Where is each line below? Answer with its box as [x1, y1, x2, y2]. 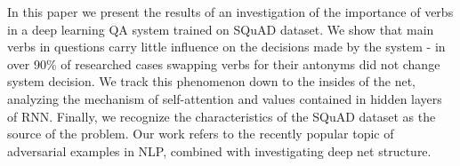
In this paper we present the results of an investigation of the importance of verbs [7, 3, 454, 20]
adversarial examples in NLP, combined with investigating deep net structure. [7, 141, 432, 160]
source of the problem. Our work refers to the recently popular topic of [7, 124, 394, 143]
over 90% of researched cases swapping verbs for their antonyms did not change [7, 54, 440, 73]
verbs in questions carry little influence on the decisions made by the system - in [7, 37, 446, 56]
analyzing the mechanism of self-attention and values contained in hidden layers [7, 89, 442, 107]
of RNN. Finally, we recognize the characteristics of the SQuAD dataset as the [7, 107, 436, 125]
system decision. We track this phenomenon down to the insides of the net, [7, 72, 416, 91]
